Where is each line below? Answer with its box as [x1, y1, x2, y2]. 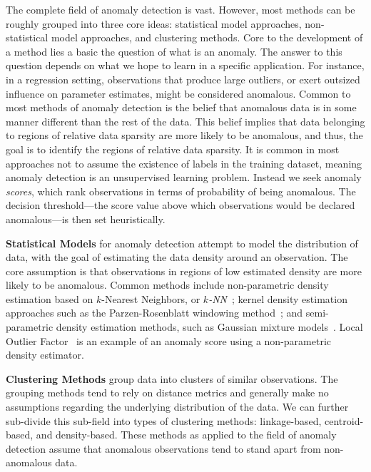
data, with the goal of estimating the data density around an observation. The [6, 250, 348, 265]
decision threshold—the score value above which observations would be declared [6, 197, 355, 212]
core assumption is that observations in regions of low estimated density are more [6, 263, 362, 278]
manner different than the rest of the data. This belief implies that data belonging [6, 113, 365, 128]
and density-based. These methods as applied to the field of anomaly [36, 427, 337, 442]
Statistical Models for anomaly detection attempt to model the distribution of [6, 235, 358, 250]
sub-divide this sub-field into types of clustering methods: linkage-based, [6, 413, 322, 428]
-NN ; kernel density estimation [208, 291, 347, 306]
